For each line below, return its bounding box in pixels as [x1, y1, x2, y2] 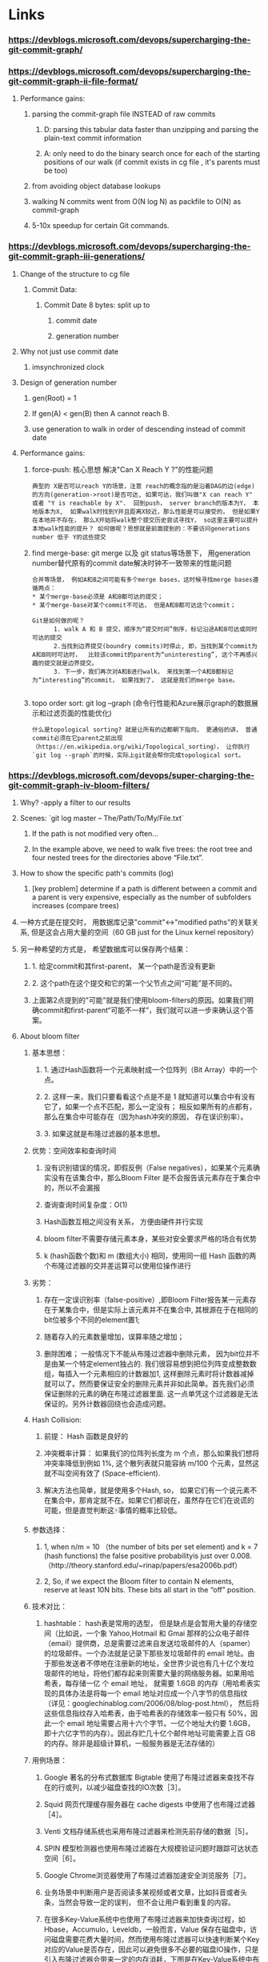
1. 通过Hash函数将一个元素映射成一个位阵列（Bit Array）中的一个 [43, 1065, 258, 1074]
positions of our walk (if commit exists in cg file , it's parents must [43, 158, 261, 167]
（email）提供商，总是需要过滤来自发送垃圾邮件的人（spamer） [43, 1639, 255, 1648]
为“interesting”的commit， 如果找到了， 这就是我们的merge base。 [31, 676, 238, 684]
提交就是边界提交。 [43, 659, 98, 667]
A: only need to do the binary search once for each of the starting [43, 149, 261, 158]
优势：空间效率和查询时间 [31, 1146, 117, 1155]
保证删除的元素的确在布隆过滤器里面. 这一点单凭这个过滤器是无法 [43, 1389, 258, 1398]
